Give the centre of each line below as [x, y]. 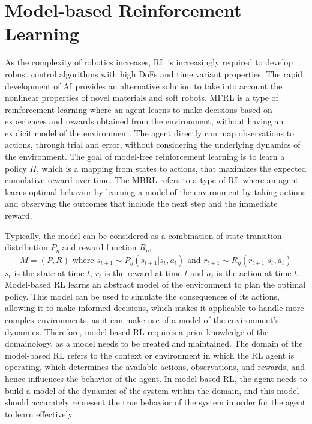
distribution [26, 247]
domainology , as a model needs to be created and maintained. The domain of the [154, 343]
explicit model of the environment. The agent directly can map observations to [150, 132]
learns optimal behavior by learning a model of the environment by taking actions [155, 191]
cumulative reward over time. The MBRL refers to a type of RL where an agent [152, 180]
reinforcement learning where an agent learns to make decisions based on [139, 109]
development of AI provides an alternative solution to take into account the [144, 86]
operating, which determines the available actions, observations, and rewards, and [155, 367]
